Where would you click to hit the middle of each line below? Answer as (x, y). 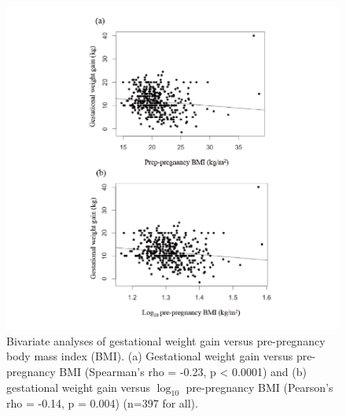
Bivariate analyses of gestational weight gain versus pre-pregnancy (166, 340)
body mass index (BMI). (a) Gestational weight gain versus (150, 356)
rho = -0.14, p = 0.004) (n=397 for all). (102, 403)
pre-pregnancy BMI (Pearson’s (259, 387)
